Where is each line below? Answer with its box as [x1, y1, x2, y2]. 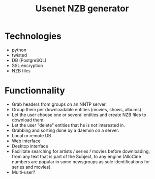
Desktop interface [11, 143, 49, 149]
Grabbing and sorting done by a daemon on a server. [11, 127, 119, 133]
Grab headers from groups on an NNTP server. [11, 101, 107, 107]
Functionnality [4, 85, 65, 96]
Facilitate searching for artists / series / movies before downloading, [11, 148, 150, 154]
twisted [11, 52, 27, 58]
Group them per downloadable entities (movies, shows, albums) [11, 106, 141, 112]
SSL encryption [11, 62, 43, 68]
